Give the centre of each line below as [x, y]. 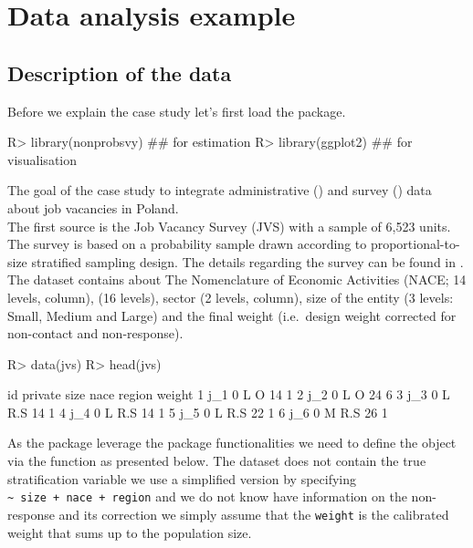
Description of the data [120, 72]
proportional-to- [415, 244]
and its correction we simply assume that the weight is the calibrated [254, 514]
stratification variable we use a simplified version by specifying [182, 478]
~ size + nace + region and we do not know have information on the [207, 496]
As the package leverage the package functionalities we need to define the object [232, 443]
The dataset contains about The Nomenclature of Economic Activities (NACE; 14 [237, 279]
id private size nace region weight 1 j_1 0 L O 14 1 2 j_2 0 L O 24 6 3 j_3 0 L [229, 394]
